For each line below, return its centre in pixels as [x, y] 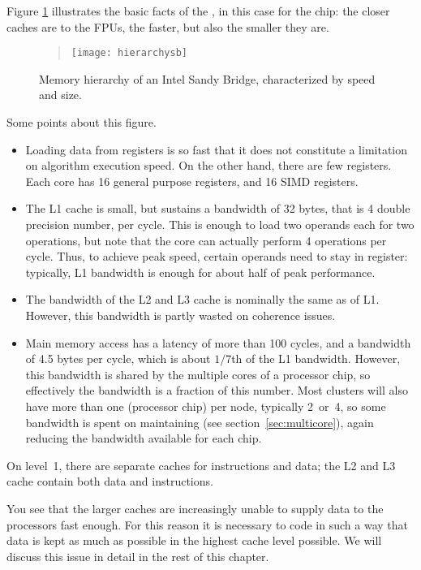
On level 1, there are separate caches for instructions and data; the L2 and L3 [201, 465]
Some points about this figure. [82, 122]
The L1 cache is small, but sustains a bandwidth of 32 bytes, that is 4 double [218, 208]
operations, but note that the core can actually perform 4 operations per [206, 240]
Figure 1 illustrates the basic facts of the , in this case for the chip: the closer [198, 11]
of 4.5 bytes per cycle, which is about [118, 358]
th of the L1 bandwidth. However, [316, 358]
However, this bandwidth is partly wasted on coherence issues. [180, 315]
